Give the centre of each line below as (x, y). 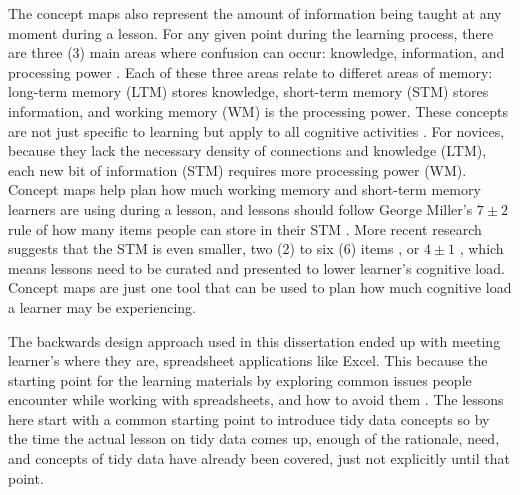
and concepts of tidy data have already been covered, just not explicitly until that (259, 458)
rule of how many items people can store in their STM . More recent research (245, 228)
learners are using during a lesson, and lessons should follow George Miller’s (240, 208)
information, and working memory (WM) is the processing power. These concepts (258, 110)
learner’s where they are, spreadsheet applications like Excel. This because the (248, 360)
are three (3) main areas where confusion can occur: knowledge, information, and (256, 52)
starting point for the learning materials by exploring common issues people (240, 379)
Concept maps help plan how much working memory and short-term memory (244, 189)
